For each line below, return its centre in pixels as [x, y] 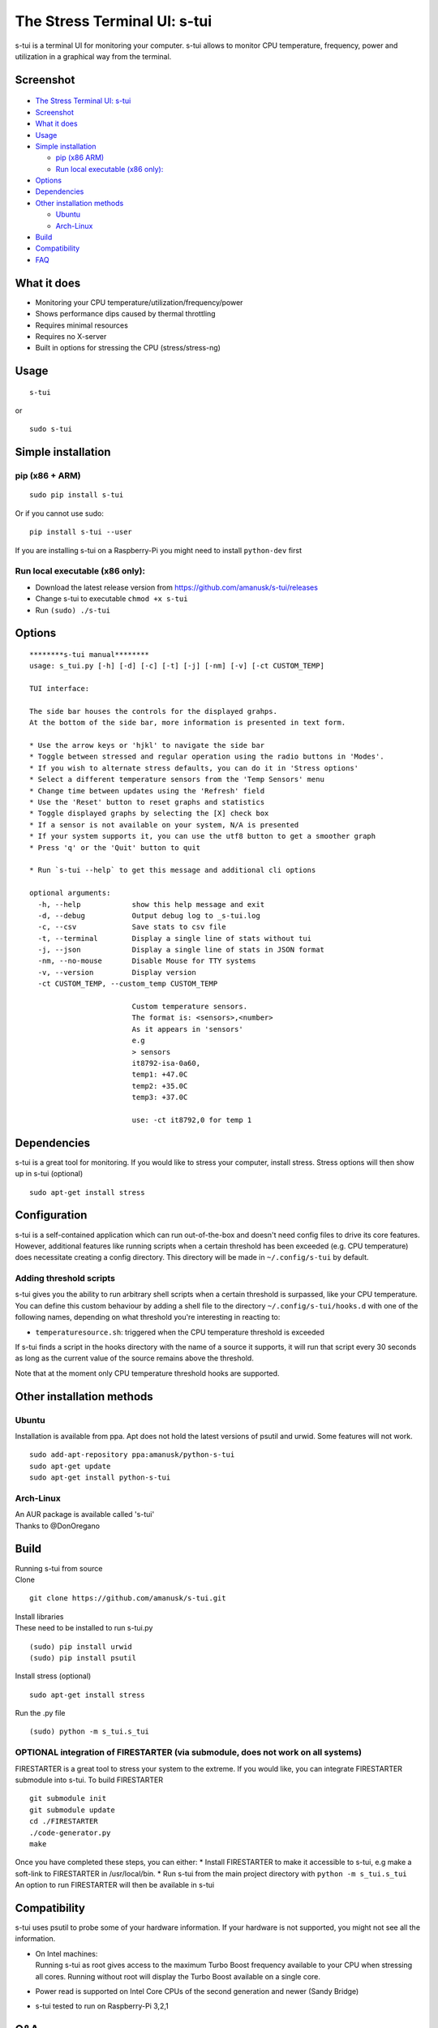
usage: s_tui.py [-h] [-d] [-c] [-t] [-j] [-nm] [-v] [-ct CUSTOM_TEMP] [177, 666]
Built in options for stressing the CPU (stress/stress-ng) [128, 348]
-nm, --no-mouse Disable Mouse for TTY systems [147, 961]
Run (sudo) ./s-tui [73, 610]
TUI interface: [60, 689]
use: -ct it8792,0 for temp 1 [192, 1120]
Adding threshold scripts [65, 1278]
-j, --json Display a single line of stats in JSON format [181, 950]
